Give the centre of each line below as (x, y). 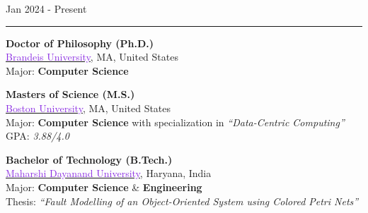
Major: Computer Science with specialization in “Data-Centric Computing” (175, 122)
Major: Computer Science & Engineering (104, 187)
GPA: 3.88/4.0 (38, 136)
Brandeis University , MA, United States (92, 57)
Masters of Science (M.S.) (70, 94)
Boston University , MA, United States (88, 108)
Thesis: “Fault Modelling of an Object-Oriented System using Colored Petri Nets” (182, 201)
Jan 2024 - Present (46, 8)
